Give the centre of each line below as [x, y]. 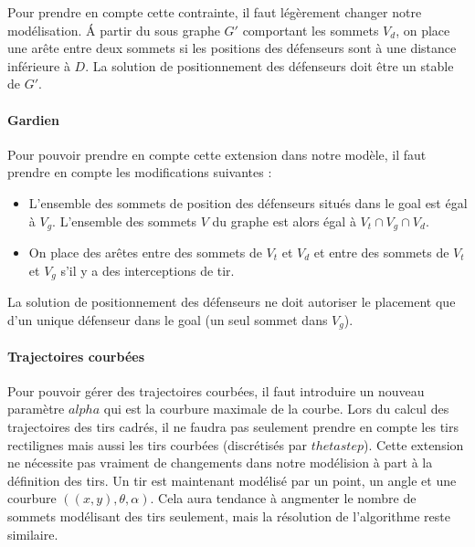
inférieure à [39, 65]
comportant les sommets [311, 30]
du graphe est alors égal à [284, 221]
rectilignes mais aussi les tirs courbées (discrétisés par [157, 444]
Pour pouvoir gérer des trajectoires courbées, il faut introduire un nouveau [216, 390]
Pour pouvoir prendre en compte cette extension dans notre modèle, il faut [217, 154]
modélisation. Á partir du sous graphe [114, 30]
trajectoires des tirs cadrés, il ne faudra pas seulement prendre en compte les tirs [233, 427]
